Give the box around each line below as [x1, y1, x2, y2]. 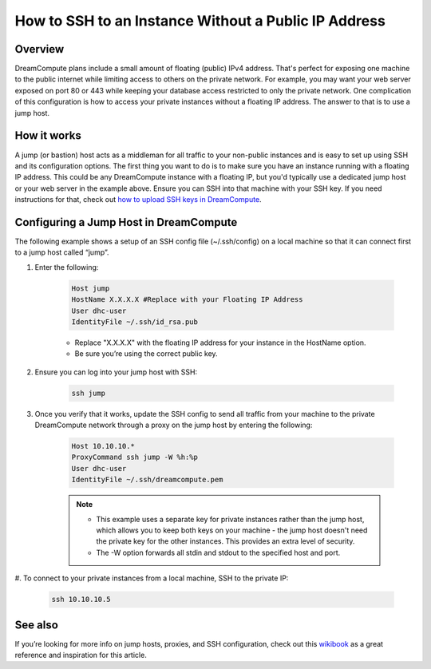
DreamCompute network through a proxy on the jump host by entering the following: [34, 420, 313, 430]
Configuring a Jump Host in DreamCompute [14, 216, 238, 229]
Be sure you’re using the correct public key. [74, 349, 219, 358]
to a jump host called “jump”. [14, 247, 109, 257]
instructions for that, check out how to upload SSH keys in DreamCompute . [14, 195, 263, 204]
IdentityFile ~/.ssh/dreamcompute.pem [71, 475, 223, 485]
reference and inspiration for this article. [14, 651, 147, 660]
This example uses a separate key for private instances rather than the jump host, [96, 514, 365, 524]
